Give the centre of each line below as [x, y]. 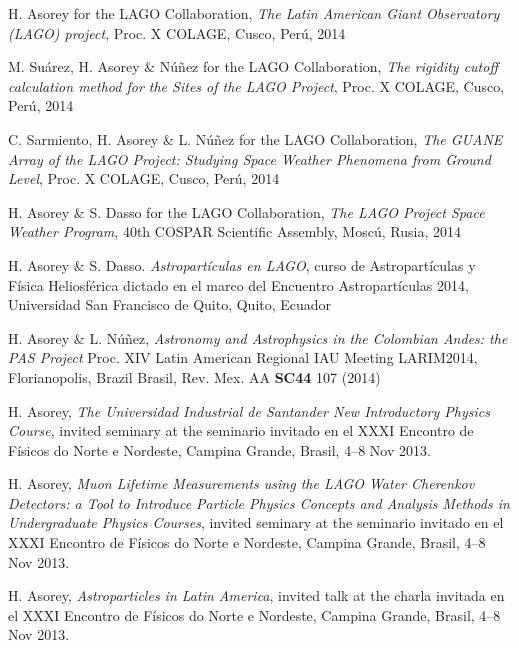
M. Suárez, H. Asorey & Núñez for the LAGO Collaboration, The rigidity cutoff [253, 66]
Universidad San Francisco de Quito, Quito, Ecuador [170, 304]
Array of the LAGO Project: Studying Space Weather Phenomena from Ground [249, 158]
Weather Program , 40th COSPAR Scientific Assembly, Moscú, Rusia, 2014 [234, 231]
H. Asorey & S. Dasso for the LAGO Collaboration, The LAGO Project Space [246, 211]
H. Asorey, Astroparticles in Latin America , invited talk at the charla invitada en [256, 595]
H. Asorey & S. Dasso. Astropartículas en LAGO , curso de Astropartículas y [242, 264]
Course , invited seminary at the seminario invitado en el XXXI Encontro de [241, 430]
